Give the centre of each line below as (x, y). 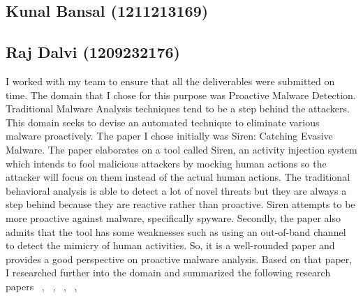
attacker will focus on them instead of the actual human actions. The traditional (178, 177)
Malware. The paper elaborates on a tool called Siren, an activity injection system (181, 149)
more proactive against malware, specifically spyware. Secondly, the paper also (173, 217)
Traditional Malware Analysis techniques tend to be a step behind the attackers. (178, 109)
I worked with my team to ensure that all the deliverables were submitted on (170, 81)
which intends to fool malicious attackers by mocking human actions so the (166, 163)
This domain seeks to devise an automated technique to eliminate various (163, 122)
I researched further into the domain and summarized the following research (168, 273)
